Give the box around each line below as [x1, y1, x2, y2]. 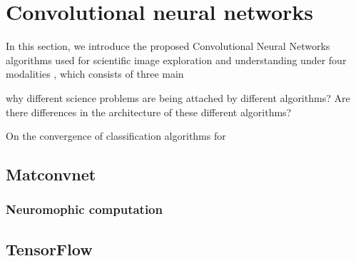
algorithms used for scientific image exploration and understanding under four [6, 52, 347, 67]
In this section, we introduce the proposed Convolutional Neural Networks [6, 39, 330, 53]
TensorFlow [6, 237, 93, 260]
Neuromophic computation [6, 200, 163, 218]
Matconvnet [6, 163, 96, 185]
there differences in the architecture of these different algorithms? [6, 104, 292, 119]
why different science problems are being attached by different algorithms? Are [6, 90, 350, 105]
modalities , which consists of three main [6, 66, 184, 81]
